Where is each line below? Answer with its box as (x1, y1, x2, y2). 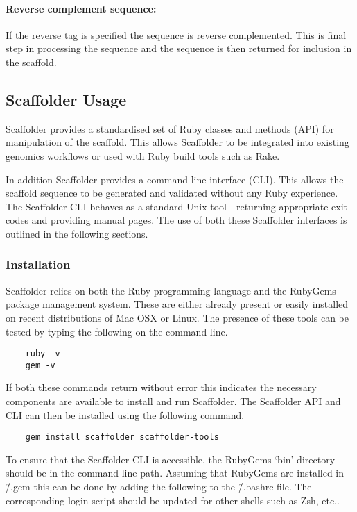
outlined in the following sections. (6, 226, 148, 240)
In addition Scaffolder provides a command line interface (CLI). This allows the (6, 172, 344, 186)
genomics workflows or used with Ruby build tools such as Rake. (6, 148, 280, 163)
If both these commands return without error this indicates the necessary (6, 380, 317, 395)
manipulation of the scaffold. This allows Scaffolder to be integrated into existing (6, 135, 349, 149)
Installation (6, 256, 71, 273)
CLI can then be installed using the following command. (6, 407, 245, 422)
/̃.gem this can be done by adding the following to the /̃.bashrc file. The (6, 479, 312, 494)
